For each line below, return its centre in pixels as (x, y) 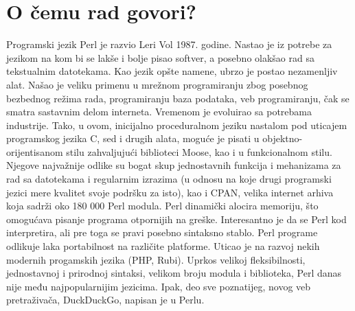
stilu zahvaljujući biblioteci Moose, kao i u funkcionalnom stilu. (199, 151)
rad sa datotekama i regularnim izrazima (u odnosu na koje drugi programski (169, 179)
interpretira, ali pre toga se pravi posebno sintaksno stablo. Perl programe (162, 232)
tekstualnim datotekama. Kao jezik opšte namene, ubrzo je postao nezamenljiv (172, 71)
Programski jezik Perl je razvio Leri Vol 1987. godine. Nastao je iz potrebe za (169, 44)
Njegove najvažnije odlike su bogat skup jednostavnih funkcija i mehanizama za (174, 165)
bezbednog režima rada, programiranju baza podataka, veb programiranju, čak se (178, 98)
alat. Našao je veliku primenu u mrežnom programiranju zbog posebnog (157, 84)
